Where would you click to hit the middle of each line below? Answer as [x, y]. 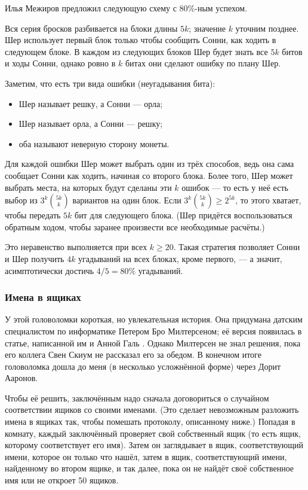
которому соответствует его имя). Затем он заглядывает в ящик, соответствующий [154, 445]
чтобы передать [33, 215]
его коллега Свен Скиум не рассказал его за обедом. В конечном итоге [133, 354]
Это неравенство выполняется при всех [76, 247]
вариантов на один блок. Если [127, 200]
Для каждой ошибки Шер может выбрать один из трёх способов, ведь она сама [150, 164]
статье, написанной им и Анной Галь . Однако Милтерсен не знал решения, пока [153, 343]
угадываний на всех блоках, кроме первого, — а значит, [180, 258]
